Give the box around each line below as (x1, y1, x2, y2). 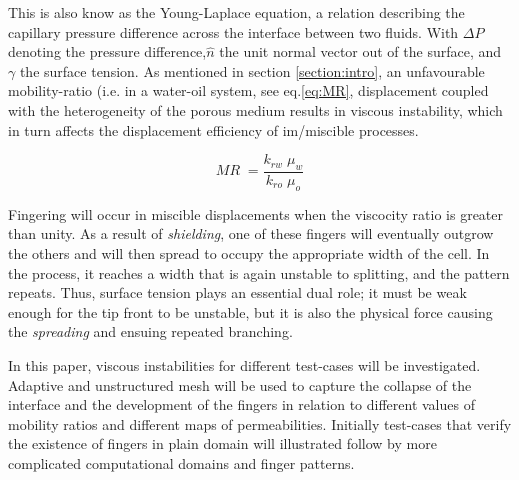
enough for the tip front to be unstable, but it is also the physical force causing (8, 301, 493, 322)
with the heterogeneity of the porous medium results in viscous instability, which (8, 99, 503, 120)
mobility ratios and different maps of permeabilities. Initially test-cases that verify (8, 413, 512, 434)
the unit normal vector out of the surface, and (219, 41, 502, 62)
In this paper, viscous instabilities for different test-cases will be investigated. (8, 354, 481, 375)
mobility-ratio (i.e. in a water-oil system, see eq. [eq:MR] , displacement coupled (8, 80, 489, 101)
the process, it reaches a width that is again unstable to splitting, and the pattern (8, 262, 510, 283)
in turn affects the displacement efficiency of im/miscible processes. (8, 119, 419, 140)
